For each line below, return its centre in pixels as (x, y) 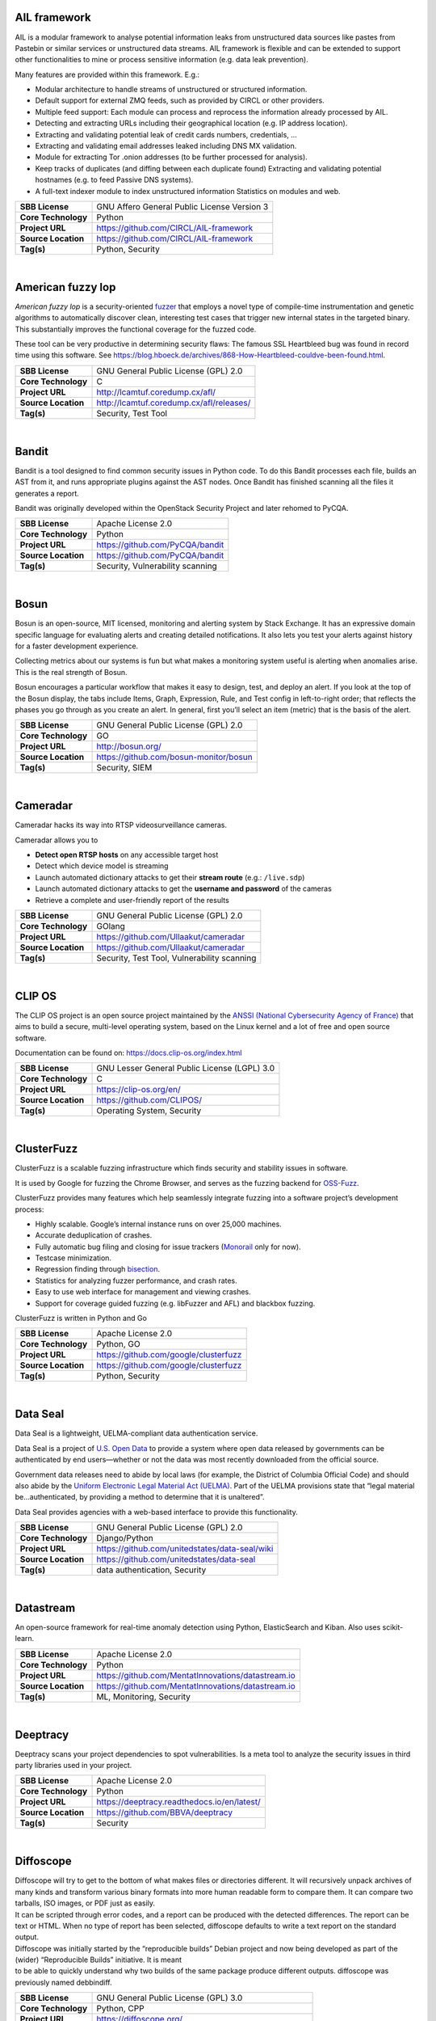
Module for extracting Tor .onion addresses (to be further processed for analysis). (172, 157)
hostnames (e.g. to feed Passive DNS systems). (114, 180)
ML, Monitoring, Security (144, 1696)
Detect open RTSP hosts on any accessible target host (127, 855)
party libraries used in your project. (73, 1766)
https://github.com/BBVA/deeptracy (165, 1812)
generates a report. (47, 493)
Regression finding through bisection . (98, 1269)
